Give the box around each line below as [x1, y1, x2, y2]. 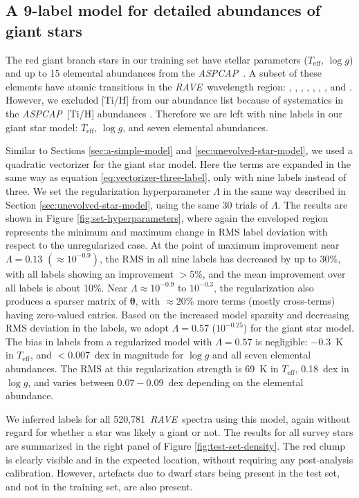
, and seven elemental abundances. [122, 119, 268, 134]
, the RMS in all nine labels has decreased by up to [99, 251, 317, 265]
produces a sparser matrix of [6, 294, 127, 308]
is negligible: [255, 334, 308, 348]
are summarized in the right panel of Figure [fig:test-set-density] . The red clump [6, 439, 346, 453]
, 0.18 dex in [295, 361, 349, 376]
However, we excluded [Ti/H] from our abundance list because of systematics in [6, 93, 344, 107]
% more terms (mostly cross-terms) [185, 294, 335, 308]
